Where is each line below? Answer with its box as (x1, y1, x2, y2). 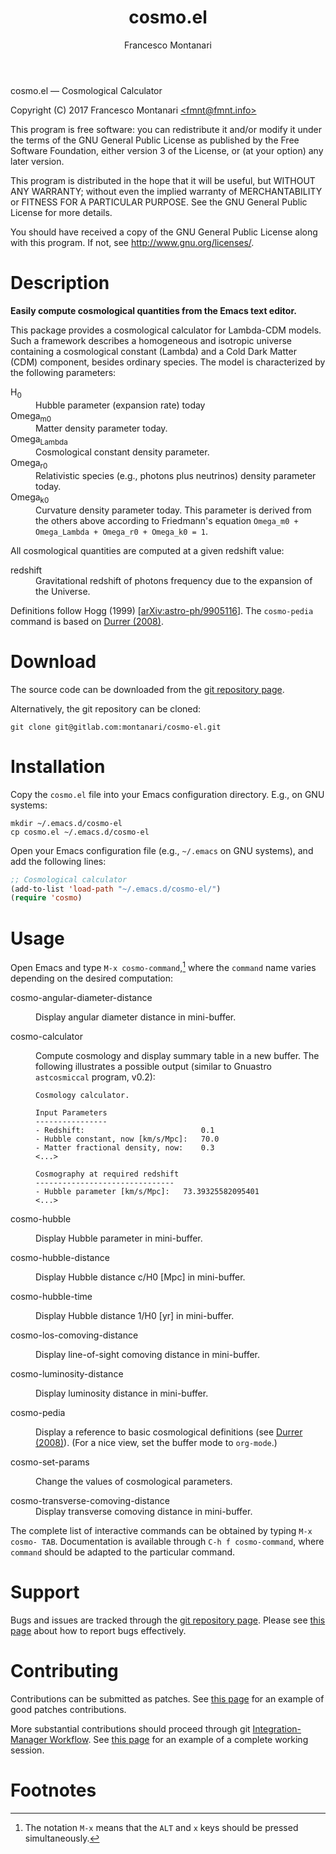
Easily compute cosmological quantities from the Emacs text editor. (10, 304, 297, 316)
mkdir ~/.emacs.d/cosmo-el (10, 818, 123, 828)
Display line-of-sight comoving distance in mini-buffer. (35, 1348, 261, 1360)
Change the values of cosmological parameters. (35, 1475, 233, 1487)
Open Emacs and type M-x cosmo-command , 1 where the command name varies (10, 960, 317, 973)
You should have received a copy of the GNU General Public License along (10, 226, 318, 238)
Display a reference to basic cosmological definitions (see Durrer (35, 1426, 303, 1438)
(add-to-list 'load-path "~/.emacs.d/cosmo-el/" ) (10, 884, 222, 894)
